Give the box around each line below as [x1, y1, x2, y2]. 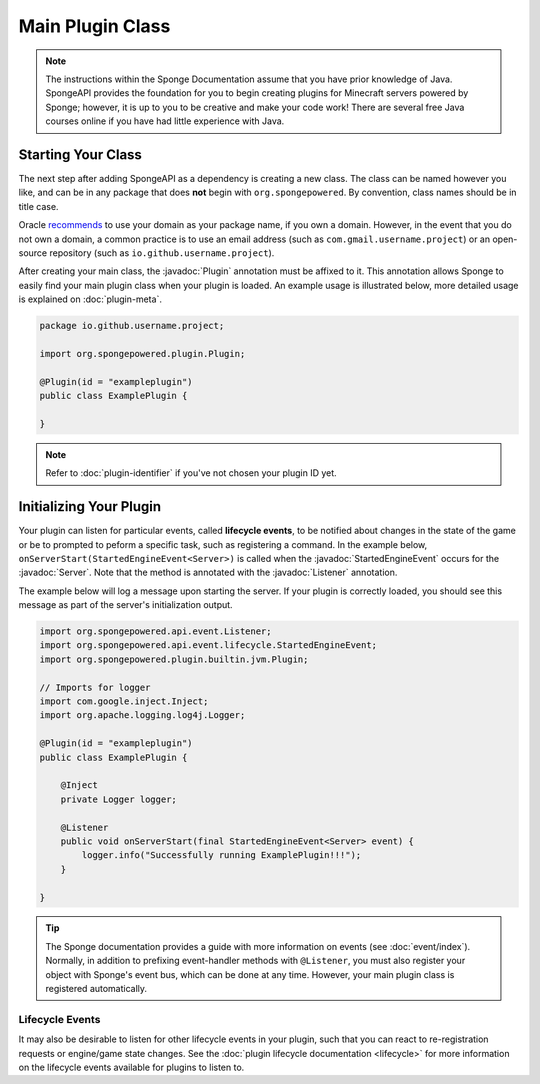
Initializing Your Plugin [18, 498, 162, 515]
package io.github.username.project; [39, 320, 225, 332]
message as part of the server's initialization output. [18, 599, 234, 611]
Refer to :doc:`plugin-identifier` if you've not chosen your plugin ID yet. [45, 467, 337, 479]
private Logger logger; [60, 793, 177, 805]
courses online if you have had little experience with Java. [45, 115, 285, 127]
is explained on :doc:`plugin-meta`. [18, 293, 162, 305]
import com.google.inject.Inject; [39, 696, 209, 707]
